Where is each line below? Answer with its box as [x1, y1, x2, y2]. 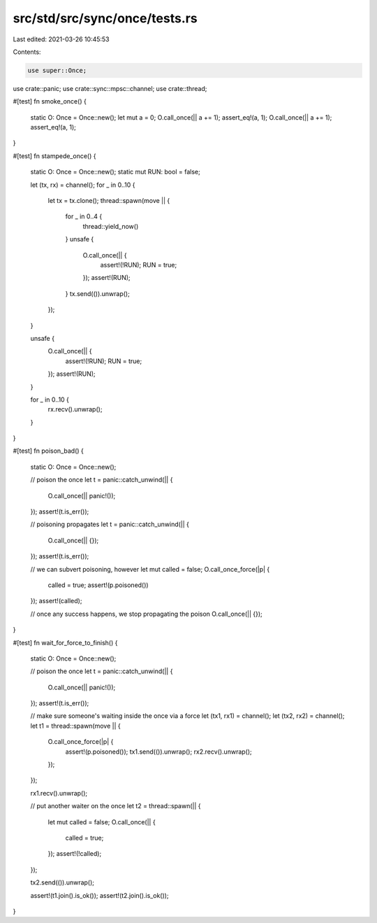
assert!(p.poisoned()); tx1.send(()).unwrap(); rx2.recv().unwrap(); [65, 747, 253, 756]
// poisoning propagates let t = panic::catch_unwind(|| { [30, 520, 190, 528]
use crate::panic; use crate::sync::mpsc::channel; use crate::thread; [13, 84, 207, 92]
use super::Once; [27, 66, 87, 74]
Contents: [13, 48, 41, 56]
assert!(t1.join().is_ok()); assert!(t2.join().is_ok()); [30, 891, 169, 899]
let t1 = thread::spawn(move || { [30, 721, 121, 730]
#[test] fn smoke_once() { [13, 97, 87, 106]
